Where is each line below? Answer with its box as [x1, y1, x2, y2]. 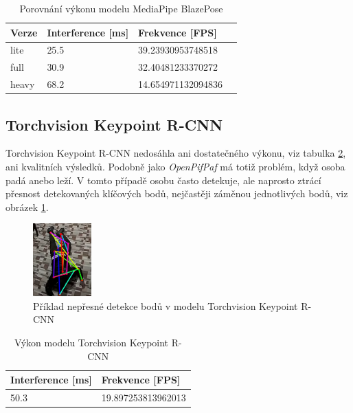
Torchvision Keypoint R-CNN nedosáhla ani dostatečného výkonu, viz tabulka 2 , [5, 146, 346, 160]
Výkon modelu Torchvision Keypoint [14, 335, 169, 349]
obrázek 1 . [5, 199, 49, 214]
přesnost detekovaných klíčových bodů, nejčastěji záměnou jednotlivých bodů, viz [5, 186, 348, 201]
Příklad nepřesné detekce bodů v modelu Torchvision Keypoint [33, 298, 298, 313]
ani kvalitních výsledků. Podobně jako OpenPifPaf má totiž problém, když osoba [5, 159, 345, 174]
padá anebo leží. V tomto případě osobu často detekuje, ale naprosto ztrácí [5, 172, 321, 187]
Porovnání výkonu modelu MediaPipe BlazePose [19, 1, 223, 15]
